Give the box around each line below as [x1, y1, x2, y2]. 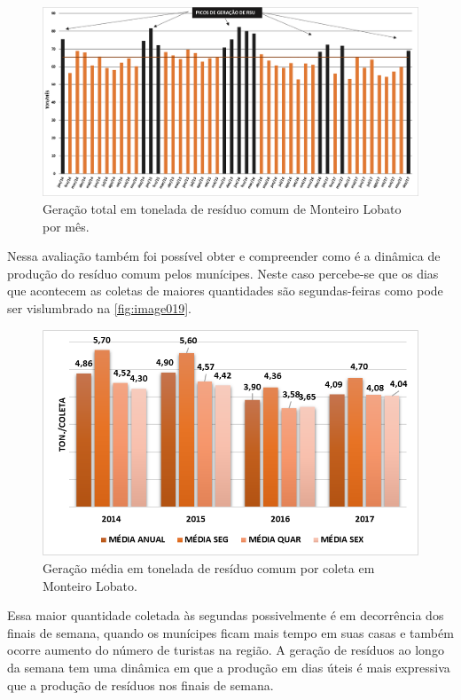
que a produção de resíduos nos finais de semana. [7, 675, 274, 694]
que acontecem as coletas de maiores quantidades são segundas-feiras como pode [7, 281, 443, 300]
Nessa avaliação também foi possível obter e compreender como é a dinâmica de [7, 247, 441, 265]
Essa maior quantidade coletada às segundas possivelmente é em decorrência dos [7, 606, 444, 625]
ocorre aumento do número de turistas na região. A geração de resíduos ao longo [7, 641, 444, 659]
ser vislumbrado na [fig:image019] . [7, 299, 191, 317]
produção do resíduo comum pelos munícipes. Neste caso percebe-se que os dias [7, 263, 439, 282]
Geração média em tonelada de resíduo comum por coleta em [43, 559, 375, 578]
